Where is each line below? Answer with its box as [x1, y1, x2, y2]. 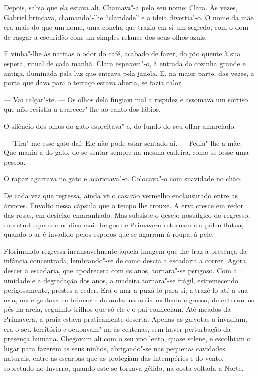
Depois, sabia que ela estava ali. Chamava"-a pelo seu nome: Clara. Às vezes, [4, 2, 238, 12]
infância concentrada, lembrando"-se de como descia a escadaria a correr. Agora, [4, 255, 248, 266]
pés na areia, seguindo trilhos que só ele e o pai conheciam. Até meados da [4, 304, 231, 314]
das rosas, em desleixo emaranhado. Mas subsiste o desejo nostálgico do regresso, [4, 210, 250, 220]
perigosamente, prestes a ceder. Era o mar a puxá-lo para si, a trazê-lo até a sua [4, 285, 248, 295]
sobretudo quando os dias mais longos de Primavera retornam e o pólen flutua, [4, 219, 244, 229]
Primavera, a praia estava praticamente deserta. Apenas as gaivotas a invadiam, [4, 314, 247, 324]
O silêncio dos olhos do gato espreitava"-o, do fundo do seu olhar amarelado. [4, 120, 236, 131]
